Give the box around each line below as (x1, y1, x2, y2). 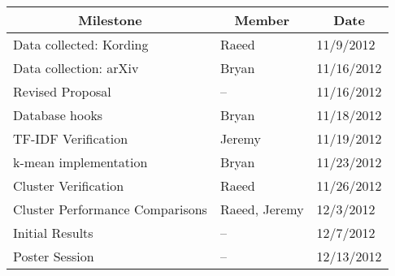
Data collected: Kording (13, 35, 149, 54)
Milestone (78, 11, 142, 29)
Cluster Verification (13, 176, 124, 195)
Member (234, 11, 289, 29)
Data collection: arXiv (13, 58, 139, 77)
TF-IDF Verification (13, 129, 128, 148)
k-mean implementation (13, 153, 148, 171)
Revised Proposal (13, 82, 111, 101)
